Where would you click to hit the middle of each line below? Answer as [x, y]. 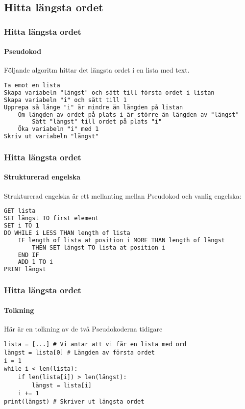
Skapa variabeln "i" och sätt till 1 [65, 100]
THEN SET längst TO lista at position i [99, 247]
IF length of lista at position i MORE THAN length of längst [122, 240]
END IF [28, 255]
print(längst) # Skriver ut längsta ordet [74, 401]
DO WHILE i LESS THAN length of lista [67, 233]
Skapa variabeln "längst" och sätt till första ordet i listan [109, 92]
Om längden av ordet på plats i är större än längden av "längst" [128, 115]
